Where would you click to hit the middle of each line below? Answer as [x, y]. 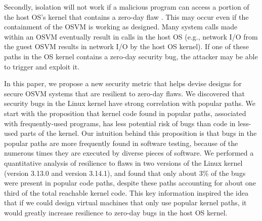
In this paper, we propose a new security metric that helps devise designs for [123, 83]
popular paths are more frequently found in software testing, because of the [121, 143]
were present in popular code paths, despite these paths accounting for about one [130, 183]
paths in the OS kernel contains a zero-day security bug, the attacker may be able [131, 56]
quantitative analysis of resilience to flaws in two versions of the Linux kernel [123, 162]
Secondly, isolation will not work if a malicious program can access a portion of [127, 7]
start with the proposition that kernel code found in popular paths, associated [125, 113]
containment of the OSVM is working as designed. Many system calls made [121, 27]
